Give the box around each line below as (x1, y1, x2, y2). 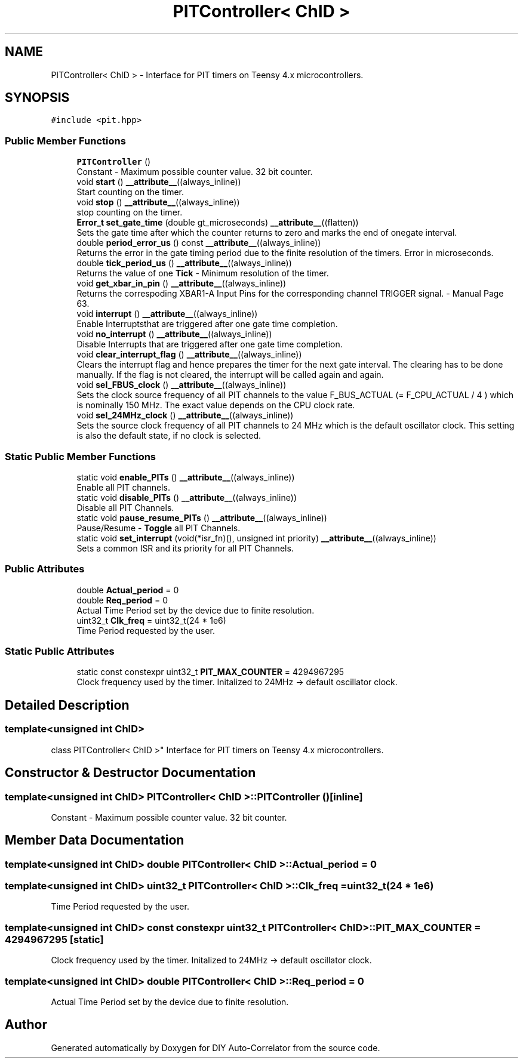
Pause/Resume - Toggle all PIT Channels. (76, 522, 241, 533)
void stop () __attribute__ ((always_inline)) (76, 197, 240, 208)
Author (5, 1017, 47, 1033)
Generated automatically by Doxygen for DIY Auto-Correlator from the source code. (51, 1042, 380, 1053)
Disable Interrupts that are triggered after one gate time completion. (76, 339, 343, 350)
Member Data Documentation (5, 833, 184, 848)
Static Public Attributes (5, 645, 115, 658)
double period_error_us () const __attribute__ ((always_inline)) (76, 238, 321, 248)
